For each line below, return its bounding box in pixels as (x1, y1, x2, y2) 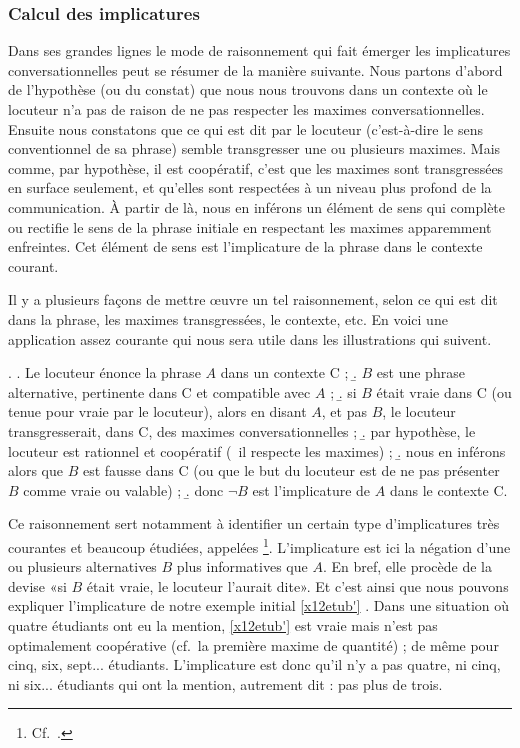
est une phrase (376, 362, 465, 383)
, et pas (321, 401, 367, 422)
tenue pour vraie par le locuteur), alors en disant (8, 401, 307, 422)
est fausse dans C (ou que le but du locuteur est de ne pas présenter (82, 460, 500, 481)
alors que (8, 460, 63, 481)
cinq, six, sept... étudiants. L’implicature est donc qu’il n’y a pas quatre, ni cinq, (8, 654, 501, 675)
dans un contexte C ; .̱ (220, 362, 357, 383)
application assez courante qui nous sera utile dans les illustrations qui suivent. (8, 328, 492, 349)
